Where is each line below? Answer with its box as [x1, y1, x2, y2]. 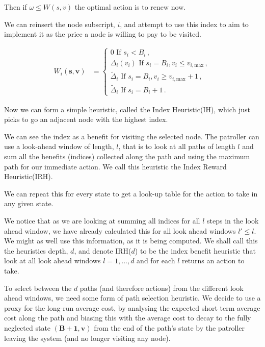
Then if [4, 2, 27, 12]
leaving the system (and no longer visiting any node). [4, 332, 171, 343]
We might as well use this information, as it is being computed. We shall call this [4, 235, 258, 246]
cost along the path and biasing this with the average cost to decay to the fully [4, 312, 251, 323]
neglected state [4, 322, 51, 333]
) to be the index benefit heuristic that [135, 245, 256, 256]
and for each [137, 255, 175, 266]
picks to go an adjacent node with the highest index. [4, 114, 168, 125]
